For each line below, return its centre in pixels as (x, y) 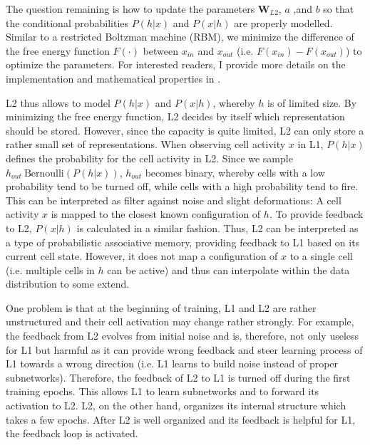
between (161, 50)
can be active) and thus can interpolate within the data (228, 269)
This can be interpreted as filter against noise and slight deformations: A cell (174, 200)
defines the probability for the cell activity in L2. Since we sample (149, 158)
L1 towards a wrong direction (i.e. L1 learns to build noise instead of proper (172, 363)
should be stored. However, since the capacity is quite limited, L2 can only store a (185, 130)
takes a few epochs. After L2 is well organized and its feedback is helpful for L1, (181, 419)
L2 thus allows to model (58, 102)
